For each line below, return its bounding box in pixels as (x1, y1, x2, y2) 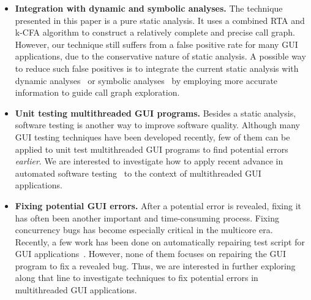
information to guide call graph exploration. (15, 86, 180, 99)
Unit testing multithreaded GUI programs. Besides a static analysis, (15, 106, 296, 119)
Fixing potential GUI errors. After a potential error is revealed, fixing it (15, 199, 302, 212)
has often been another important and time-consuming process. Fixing (15, 211, 279, 224)
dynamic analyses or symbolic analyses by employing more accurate (15, 74, 278, 87)
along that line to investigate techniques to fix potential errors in (15, 271, 258, 284)
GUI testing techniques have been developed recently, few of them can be (15, 130, 290, 143)
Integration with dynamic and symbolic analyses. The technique (15, 2, 283, 14)
